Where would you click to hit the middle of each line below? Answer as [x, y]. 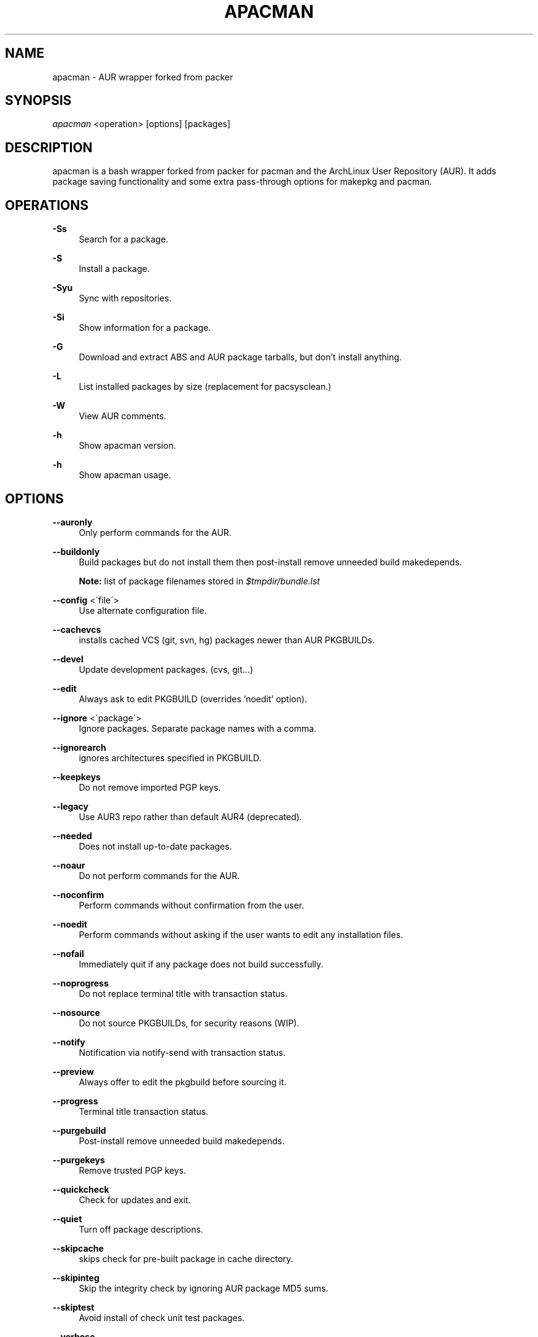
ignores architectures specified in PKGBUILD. [170, 758]
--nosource [76, 1012]
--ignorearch [79, 747]
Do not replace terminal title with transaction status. [183, 993]
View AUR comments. [123, 416]
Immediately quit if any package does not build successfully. [201, 964]
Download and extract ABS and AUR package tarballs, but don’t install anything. [240, 357]
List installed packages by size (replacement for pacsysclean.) [205, 387]
